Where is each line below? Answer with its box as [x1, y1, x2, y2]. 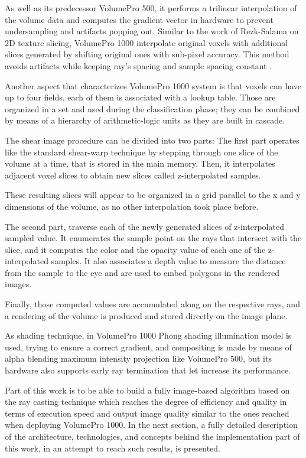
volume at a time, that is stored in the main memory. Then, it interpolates [5, 157, 275, 170]
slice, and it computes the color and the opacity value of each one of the [5, 243, 266, 255]
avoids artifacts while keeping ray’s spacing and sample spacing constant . [5, 59, 272, 72]
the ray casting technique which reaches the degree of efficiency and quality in [5, 395, 287, 408]
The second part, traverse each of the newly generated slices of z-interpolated [5, 220, 284, 232]
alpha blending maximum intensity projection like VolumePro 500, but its [5, 352, 272, 365]
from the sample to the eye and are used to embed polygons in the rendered [5, 266, 280, 278]
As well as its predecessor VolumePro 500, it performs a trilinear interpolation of [5, 2, 297, 14]
